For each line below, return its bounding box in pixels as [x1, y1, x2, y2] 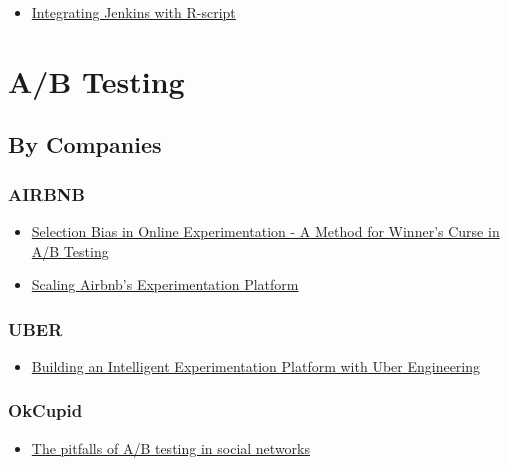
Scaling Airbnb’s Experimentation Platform [31, 274, 299, 295]
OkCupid [8, 398, 83, 423]
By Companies [8, 129, 162, 160]
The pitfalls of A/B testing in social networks [31, 437, 310, 458]
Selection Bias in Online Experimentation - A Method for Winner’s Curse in [31, 220, 500, 241]
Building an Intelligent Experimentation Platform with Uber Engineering [31, 355, 481, 376]
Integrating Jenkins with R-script [31, 2, 236, 22]
